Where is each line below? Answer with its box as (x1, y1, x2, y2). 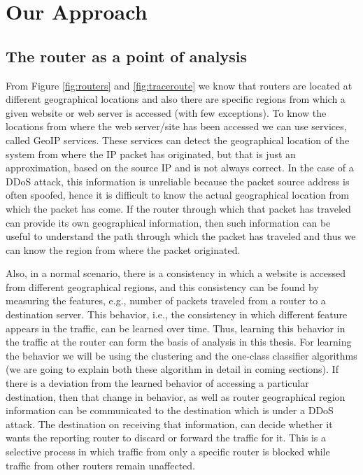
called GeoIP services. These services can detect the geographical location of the (6, 132, 350, 147)
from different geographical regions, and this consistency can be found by (6, 279, 319, 294)
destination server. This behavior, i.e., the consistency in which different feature (6, 307, 348, 322)
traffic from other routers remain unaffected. (6, 458, 195, 472)
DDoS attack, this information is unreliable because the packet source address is (6, 173, 350, 188)
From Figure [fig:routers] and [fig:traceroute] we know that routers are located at (6, 78, 353, 92)
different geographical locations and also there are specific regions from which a (6, 92, 346, 106)
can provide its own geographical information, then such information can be (6, 215, 331, 229)
